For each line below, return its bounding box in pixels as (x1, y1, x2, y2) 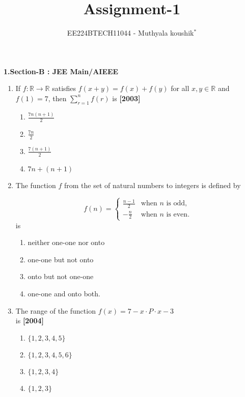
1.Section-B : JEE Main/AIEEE (4, 66, 119, 76)
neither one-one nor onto (28, 237, 105, 248)
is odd (166, 200, 185, 207)
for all (171, 83, 189, 94)
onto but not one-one (28, 271, 94, 282)
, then (48, 93, 67, 103)
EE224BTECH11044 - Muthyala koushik (67, 27, 194, 38)
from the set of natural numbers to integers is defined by (64, 179, 241, 190)
